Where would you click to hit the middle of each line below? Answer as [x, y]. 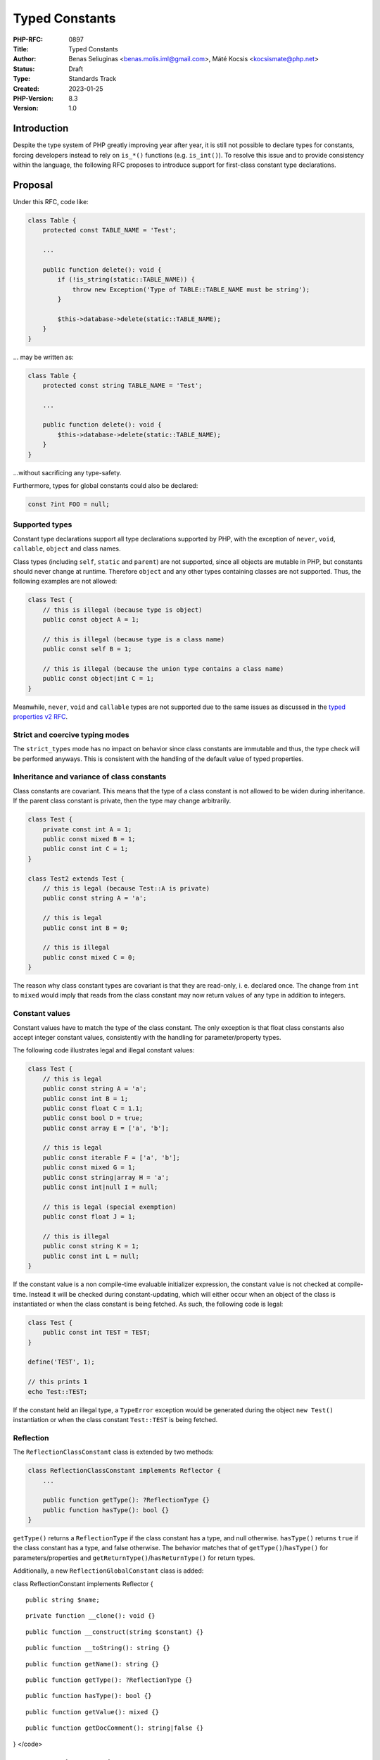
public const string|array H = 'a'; [106, 1177]
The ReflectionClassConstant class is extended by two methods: [113, 1452]
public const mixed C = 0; [89, 957]
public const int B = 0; [85, 928]
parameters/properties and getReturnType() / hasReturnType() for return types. [134, 1558]
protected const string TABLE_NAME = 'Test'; [122, 385]
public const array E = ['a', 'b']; [106, 1128]
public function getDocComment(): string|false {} [115, 1728]
